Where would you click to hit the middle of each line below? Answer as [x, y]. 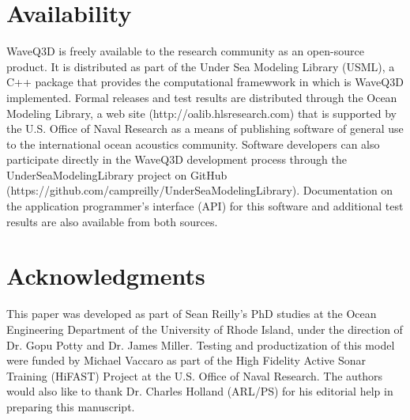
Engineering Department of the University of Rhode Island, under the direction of [205, 329]
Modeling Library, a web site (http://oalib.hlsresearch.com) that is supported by [201, 113]
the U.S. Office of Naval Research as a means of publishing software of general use [205, 129]
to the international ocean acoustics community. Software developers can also [193, 144]
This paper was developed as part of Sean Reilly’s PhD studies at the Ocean [192, 314]
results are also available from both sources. [112, 221]
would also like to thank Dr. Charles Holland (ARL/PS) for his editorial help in [200, 391]
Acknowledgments [106, 276]
